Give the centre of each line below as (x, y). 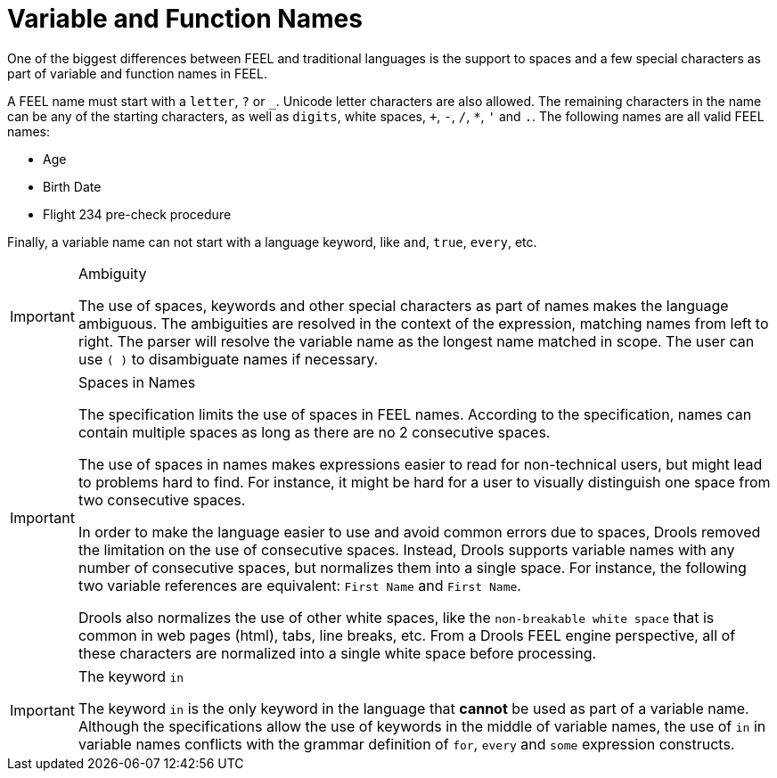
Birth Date (72, 186)
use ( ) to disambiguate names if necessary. (228, 359)
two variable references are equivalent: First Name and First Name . (299, 585)
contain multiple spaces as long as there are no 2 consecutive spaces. (314, 432)
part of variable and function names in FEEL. (137, 73)
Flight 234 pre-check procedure (137, 214)
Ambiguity (112, 273)
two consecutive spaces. (162, 500)
